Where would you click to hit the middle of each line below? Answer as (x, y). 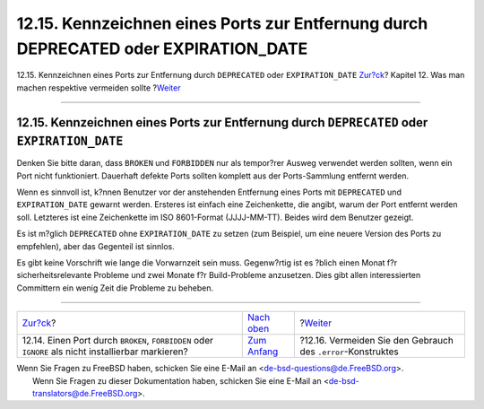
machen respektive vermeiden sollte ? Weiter (99, 87)
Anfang (263, 352)
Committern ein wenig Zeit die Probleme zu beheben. (115, 288)
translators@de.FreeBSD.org (85, 393)
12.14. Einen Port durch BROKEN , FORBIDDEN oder (118, 341)
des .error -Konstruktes (349, 352)
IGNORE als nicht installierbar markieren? (105, 352)
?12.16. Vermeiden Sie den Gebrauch (377, 341)
